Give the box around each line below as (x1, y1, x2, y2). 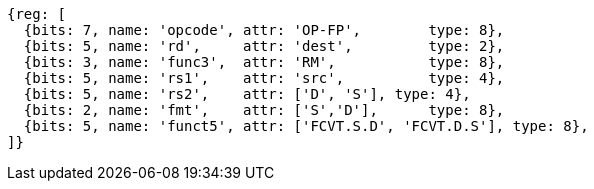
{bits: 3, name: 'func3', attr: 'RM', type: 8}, (23, 54, 505, 70)
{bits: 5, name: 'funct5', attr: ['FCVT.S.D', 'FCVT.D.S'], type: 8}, (23, 118, 589, 134)
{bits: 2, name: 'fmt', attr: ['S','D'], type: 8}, (23, 102, 505, 118)
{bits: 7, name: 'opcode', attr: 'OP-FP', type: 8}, (23, 22, 505, 38)
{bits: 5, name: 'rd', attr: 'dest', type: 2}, (23, 38, 505, 54)
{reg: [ (7, 6, 67, 22)
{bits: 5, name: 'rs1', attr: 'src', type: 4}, (23, 70, 505, 86)
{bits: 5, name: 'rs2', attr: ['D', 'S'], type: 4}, (23, 86, 471, 102)
